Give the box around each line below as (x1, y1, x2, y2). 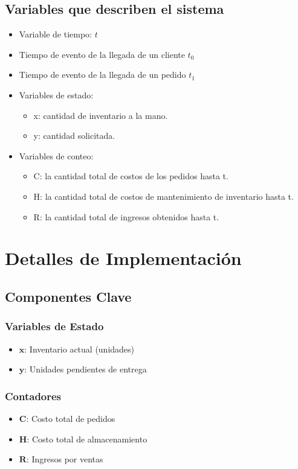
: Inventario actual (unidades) (24, 342, 135, 355)
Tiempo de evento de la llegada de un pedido (19, 68, 186, 81)
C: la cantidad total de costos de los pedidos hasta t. (33, 170, 228, 182)
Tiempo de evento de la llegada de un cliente (19, 48, 185, 60)
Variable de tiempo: (19, 28, 92, 40)
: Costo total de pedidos (26, 412, 115, 424)
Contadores (5, 388, 62, 403)
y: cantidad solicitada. (33, 129, 115, 142)
